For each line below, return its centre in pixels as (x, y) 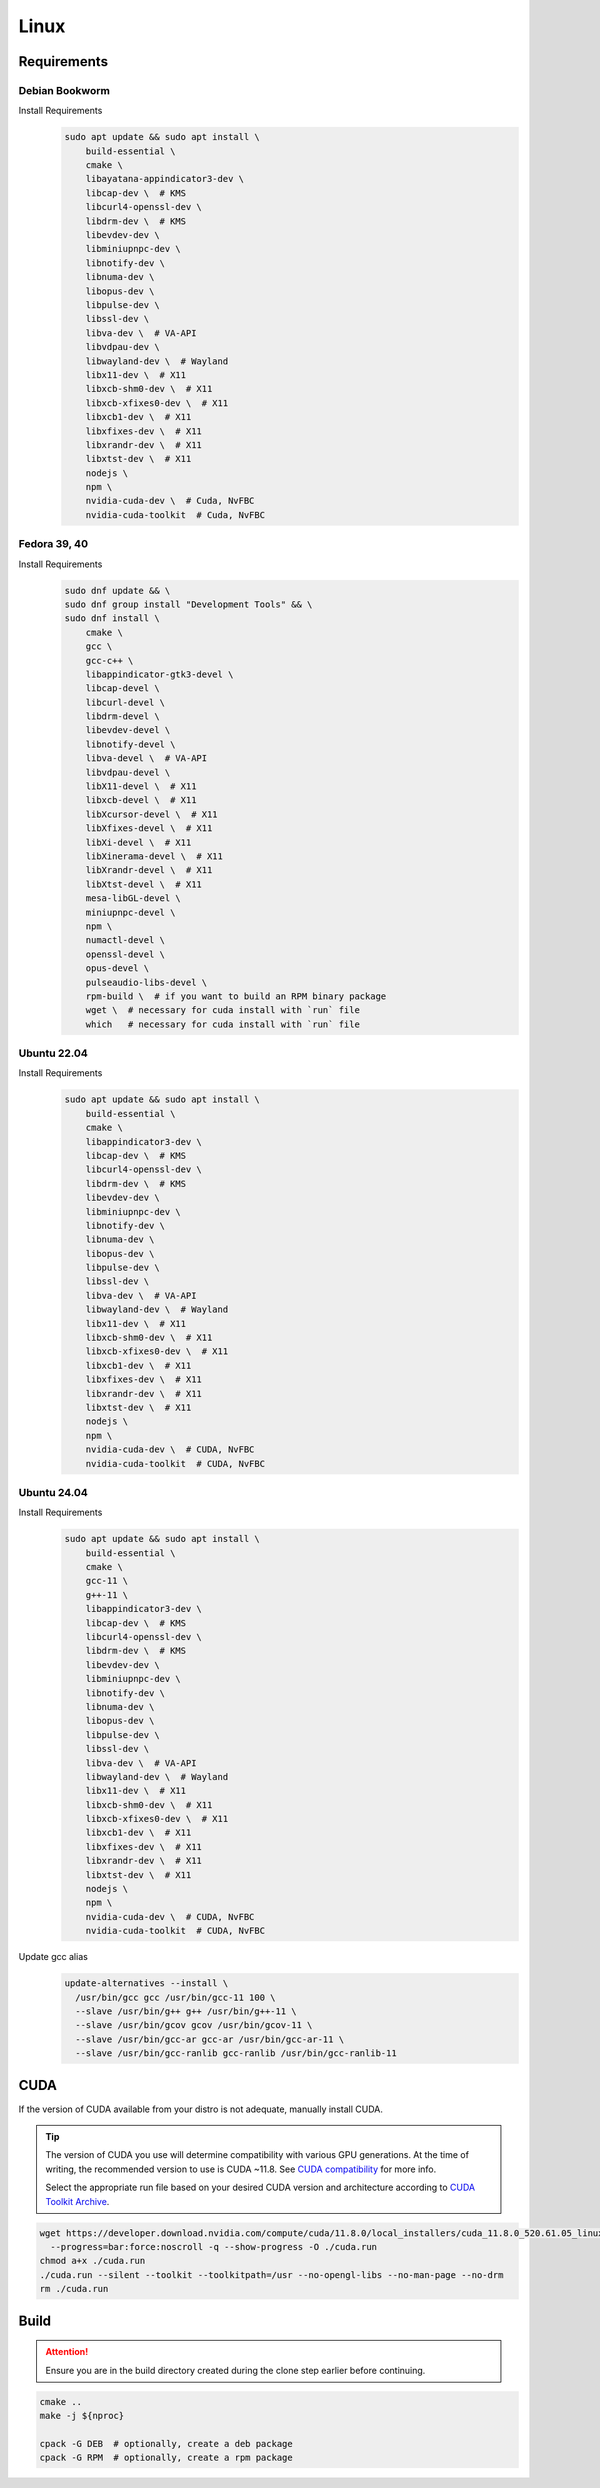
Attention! (67, 2352)
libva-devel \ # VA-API (146, 758)
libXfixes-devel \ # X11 (149, 828)
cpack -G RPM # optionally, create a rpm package (166, 2458)
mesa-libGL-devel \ (133, 898)
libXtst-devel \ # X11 (143, 884)
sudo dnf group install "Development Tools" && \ (188, 604)
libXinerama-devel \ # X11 (154, 856)
